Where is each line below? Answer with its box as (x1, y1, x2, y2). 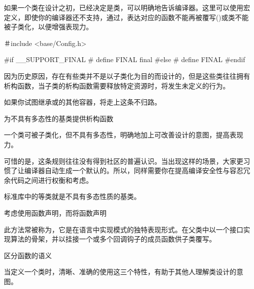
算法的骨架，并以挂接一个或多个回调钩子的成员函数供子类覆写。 (10, 234, 216, 244)
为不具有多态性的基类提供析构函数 (4, 113, 113, 123)
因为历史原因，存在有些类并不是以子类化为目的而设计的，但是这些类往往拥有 (4, 70, 250, 81)
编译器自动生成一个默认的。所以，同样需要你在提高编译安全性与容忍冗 (24, 165, 250, 176)
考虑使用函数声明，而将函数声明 (4, 207, 106, 218)
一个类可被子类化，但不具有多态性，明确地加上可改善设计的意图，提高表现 (4, 130, 243, 140)
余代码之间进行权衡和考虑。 (4, 175, 93, 185)
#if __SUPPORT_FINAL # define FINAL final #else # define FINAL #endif (4, 54, 245, 65)
